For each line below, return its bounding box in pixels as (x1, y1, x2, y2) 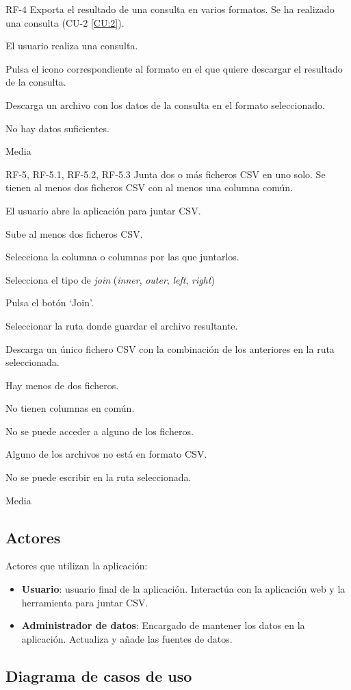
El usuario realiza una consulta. (5, 38, 138, 53)
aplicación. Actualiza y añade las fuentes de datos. (21, 631, 233, 645)
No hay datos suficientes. (5, 121, 109, 135)
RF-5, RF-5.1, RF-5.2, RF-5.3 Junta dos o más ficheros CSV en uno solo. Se (5, 167, 326, 181)
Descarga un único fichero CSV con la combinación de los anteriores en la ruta (5, 341, 335, 356)
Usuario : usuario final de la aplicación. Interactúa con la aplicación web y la (21, 582, 346, 596)
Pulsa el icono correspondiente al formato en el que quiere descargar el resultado (5, 61, 343, 75)
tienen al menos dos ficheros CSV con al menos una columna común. (5, 180, 293, 195)
